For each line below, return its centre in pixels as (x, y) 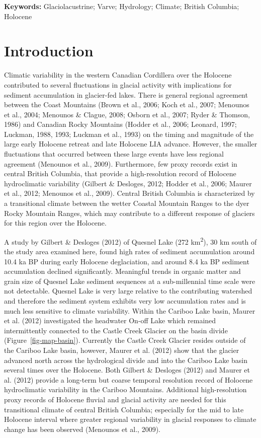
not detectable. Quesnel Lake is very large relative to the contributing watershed (128, 291)
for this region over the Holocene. (55, 223)
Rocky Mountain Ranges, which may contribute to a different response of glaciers (129, 213)
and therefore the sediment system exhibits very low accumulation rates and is (125, 301)
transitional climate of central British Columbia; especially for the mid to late (124, 409)
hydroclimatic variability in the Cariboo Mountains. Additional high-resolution (125, 389)
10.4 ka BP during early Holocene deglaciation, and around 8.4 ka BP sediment (127, 261)
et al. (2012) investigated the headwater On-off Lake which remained (110, 320)
